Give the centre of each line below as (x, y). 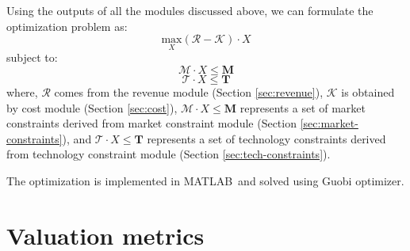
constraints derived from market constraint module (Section (151, 123)
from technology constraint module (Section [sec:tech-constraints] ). (169, 154)
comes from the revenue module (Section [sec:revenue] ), (189, 92)
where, (22, 92)
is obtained (368, 92)
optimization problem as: (67, 26)
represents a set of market (303, 107)
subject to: (32, 57)
